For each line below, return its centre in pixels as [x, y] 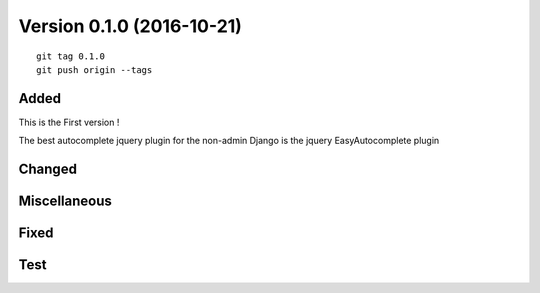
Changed [47, 169]
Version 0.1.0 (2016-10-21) [130, 26]
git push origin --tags [94, 69]
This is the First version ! [69, 122]
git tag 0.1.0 [70, 56]
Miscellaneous [65, 201]
